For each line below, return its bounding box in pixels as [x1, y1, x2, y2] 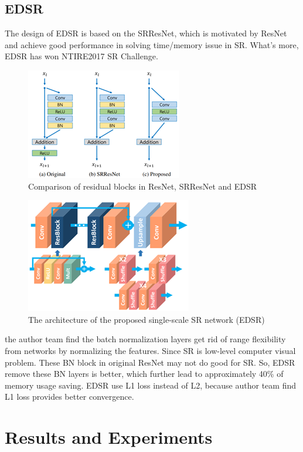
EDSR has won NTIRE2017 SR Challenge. [5, 50, 158, 62]
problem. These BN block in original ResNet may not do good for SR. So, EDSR [5, 356, 295, 368]
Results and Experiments [5, 425, 213, 449]
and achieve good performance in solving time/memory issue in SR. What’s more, [5, 38, 299, 50]
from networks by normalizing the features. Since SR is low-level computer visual [5, 344, 296, 356]
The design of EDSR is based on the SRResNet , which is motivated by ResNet [5, 27, 287, 39]
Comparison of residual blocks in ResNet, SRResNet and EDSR [28, 180, 257, 192]
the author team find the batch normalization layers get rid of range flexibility [5, 333, 286, 345]
